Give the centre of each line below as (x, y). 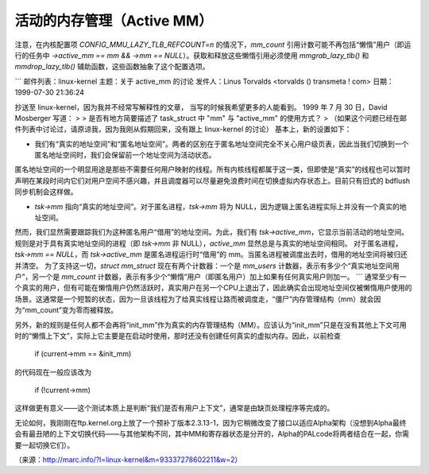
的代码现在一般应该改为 (53, 372)
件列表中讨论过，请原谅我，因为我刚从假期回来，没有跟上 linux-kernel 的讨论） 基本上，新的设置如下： (183, 129)
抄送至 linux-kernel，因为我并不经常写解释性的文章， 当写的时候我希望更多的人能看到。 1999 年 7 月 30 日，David (201, 107)
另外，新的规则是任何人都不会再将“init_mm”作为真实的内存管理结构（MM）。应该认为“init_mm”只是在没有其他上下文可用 (211, 324)
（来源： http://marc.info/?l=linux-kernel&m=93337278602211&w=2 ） (128, 460)
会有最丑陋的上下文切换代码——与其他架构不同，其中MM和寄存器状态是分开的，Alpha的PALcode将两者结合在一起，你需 (212, 434)
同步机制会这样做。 (46, 192)
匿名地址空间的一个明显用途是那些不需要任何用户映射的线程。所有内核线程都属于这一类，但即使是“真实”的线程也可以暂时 (213, 169)
